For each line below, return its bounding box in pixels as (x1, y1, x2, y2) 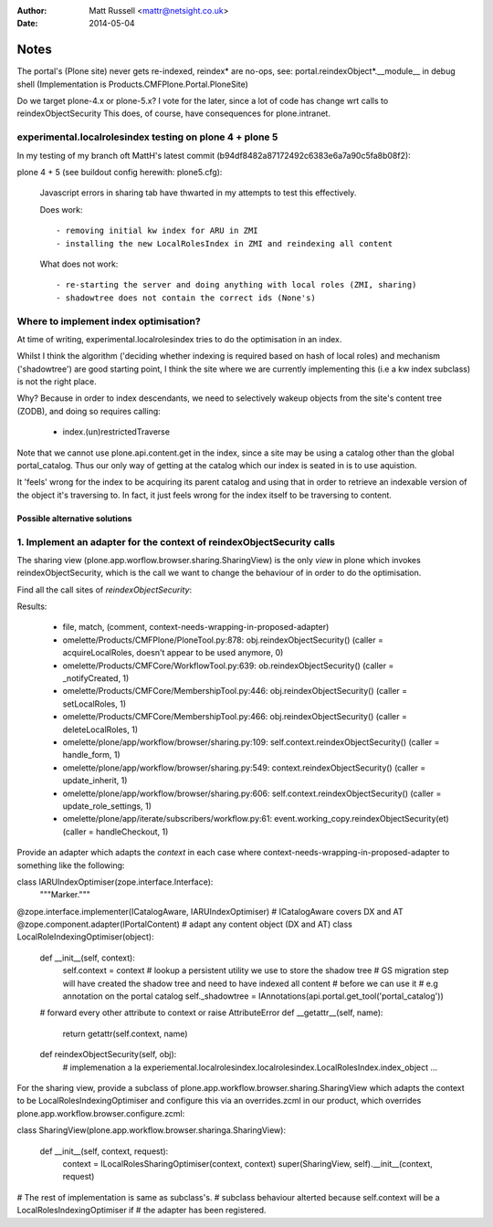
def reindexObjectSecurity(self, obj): (39, 1049, 177, 1060)
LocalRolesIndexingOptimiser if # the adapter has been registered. (16, 1205, 267, 1216)
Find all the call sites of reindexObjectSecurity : (16, 584, 192, 595)
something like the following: (16, 859, 125, 871)
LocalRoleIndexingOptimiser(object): (16, 931, 154, 942)
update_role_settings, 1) (62, 800, 152, 812)
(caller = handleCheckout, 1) (62, 826, 169, 837)
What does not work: (39, 258, 119, 269)
